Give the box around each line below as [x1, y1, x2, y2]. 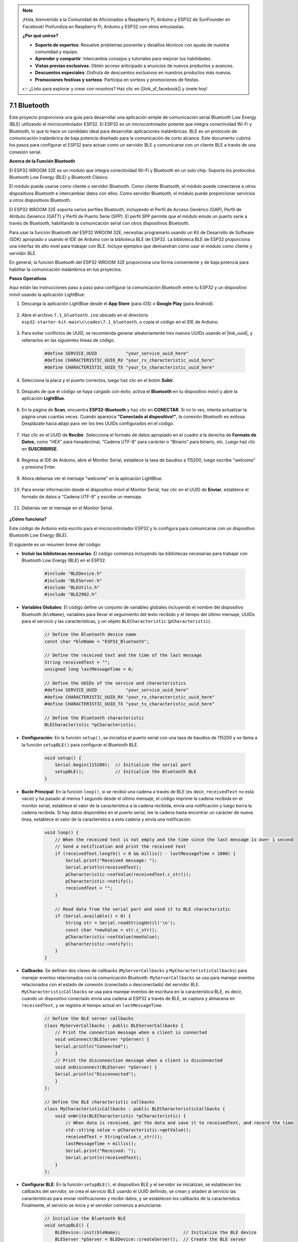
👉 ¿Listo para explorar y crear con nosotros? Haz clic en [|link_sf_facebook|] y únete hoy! [22, 85, 208, 91]
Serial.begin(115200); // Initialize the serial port [55, 762, 191, 768]
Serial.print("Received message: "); [65, 857, 157, 863]
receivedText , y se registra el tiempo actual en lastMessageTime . [21, 1003, 163, 1009]
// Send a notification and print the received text [55, 844, 186, 850]
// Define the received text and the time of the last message [44, 652, 202, 658]
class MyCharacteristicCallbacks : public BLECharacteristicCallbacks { [44, 1106, 225, 1112]
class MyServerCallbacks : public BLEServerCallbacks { [44, 1022, 184, 1028]
